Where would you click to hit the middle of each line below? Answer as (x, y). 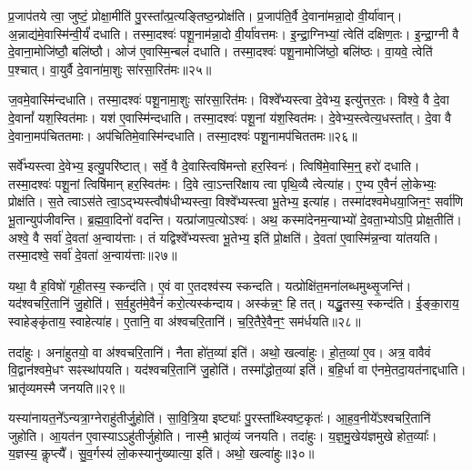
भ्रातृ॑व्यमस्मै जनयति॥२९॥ (67, 387)
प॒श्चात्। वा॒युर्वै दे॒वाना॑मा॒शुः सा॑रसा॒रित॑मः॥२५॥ (110, 69)
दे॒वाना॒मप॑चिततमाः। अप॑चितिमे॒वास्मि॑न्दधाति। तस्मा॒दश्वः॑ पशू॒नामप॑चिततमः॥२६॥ (183, 135)
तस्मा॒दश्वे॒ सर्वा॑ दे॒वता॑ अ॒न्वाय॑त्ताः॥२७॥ (93, 255)
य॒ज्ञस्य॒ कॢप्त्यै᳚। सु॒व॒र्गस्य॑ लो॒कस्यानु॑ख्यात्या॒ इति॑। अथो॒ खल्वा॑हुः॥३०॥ (161, 453)
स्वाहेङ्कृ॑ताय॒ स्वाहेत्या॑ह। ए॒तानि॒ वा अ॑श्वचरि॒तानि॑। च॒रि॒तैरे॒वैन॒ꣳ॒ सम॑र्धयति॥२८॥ (185, 320)
